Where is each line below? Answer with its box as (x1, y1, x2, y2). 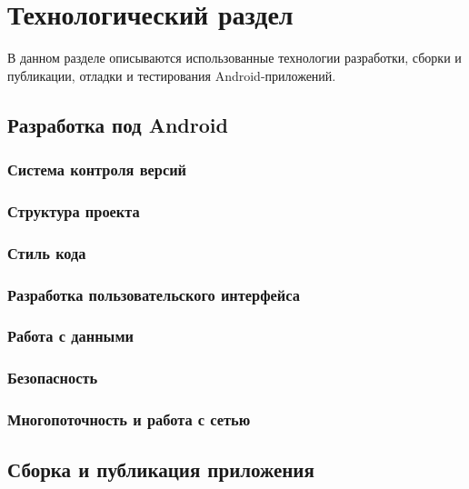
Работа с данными (7, 324, 134, 347)
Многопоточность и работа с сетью (7, 408, 251, 431)
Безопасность (7, 366, 98, 389)
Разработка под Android (7, 110, 228, 138)
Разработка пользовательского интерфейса (7, 283, 300, 305)
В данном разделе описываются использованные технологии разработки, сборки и (7, 48, 462, 67)
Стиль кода (7, 241, 86, 264)
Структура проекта (7, 199, 140, 222)
